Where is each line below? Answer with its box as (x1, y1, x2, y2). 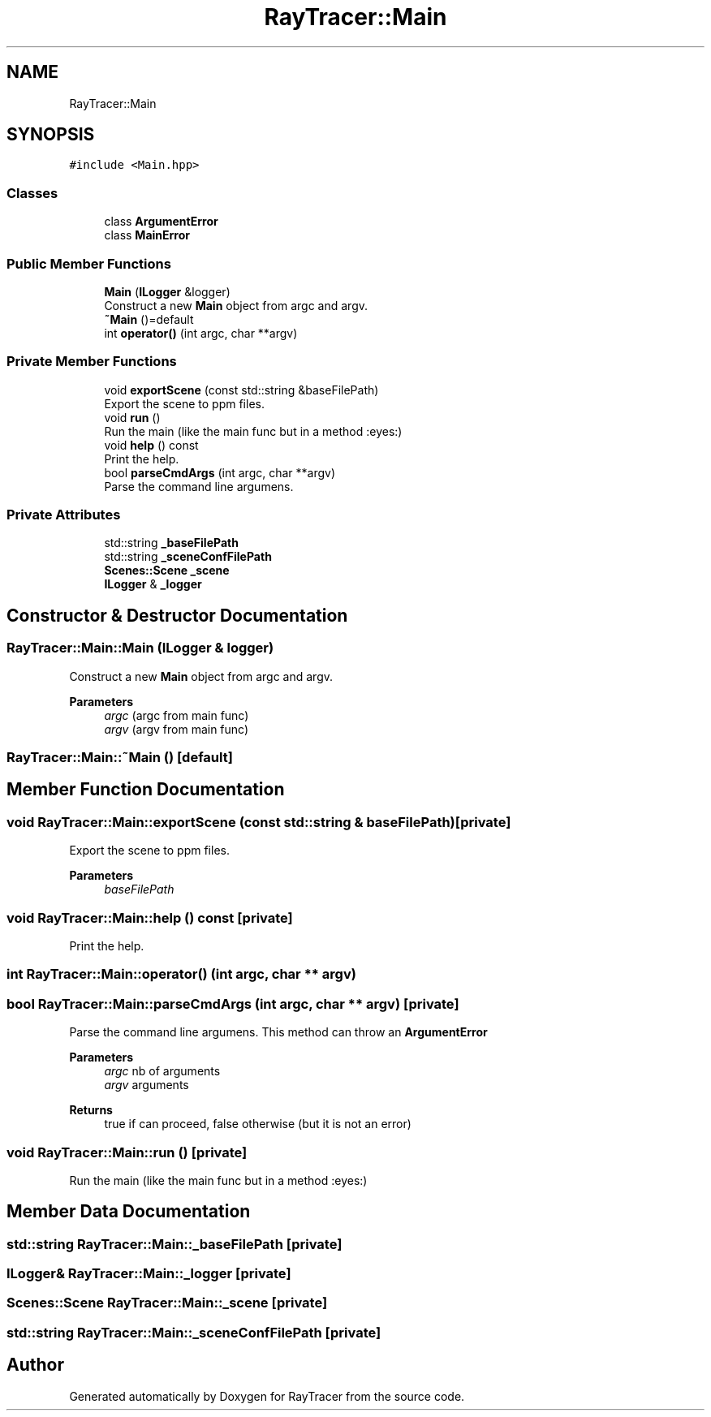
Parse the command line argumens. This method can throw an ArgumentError (69, 1025, 488, 1040)
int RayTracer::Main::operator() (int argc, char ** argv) (6, 966, 356, 983)
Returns (69, 1103, 113, 1118)
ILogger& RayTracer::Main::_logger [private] (6, 1265, 291, 1282)
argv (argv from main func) (104, 721, 249, 736)
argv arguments (104, 1078, 189, 1092)
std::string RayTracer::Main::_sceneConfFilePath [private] (6, 1324, 381, 1341)
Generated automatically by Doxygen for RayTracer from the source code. (69, 1389, 465, 1403)
